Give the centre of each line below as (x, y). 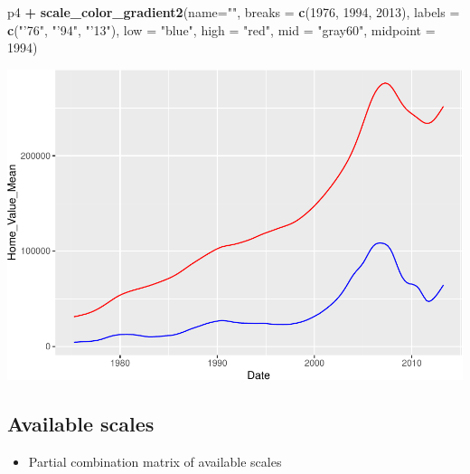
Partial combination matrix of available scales (155, 461)
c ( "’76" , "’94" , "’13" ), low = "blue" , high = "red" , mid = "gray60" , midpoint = (221, 29)
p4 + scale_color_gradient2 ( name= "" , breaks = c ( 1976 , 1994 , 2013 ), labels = (234, 12)
